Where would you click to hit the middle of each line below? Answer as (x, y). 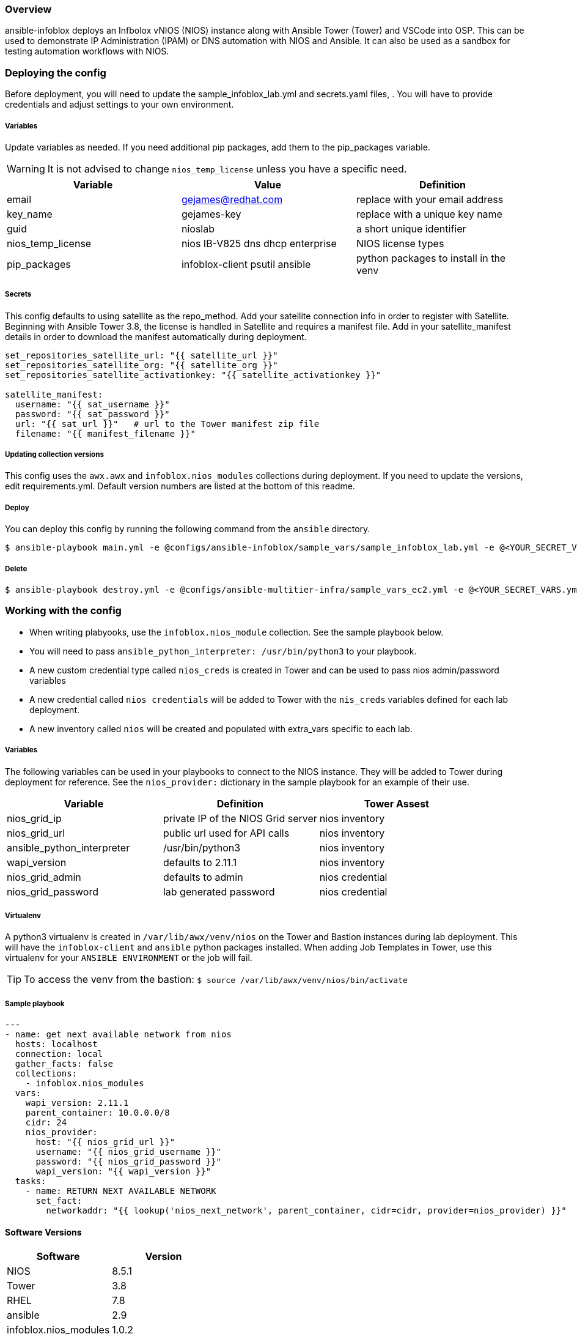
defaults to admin (203, 877)
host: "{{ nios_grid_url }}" (105, 1142)
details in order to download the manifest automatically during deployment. (156, 336)
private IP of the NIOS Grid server (240, 818)
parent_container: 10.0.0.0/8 (97, 1113)
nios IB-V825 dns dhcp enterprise (259, 243)
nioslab (198, 228)
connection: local (59, 1054)
